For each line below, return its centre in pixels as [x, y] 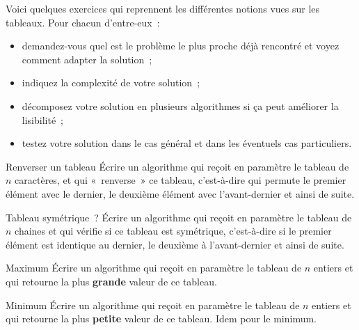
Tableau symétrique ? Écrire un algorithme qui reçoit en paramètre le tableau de [179, 217]
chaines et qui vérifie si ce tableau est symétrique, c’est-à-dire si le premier [173, 231]
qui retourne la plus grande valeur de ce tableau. [111, 281]
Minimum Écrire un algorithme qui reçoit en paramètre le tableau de [153, 305]
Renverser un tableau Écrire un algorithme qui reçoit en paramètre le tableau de [177, 166]
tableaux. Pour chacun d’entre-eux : [83, 22]
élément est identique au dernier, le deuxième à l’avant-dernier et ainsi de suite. [175, 244]
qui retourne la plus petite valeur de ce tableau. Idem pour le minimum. [161, 319]
